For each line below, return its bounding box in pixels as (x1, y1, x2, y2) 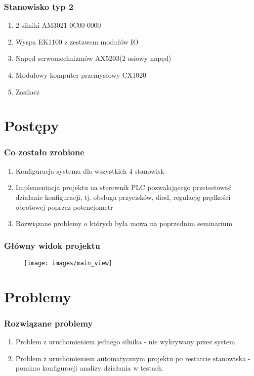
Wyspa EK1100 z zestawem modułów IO (15, 36, 139, 47)
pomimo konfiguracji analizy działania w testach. (15, 363, 164, 373)
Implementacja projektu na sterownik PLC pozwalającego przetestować (15, 182, 231, 192)
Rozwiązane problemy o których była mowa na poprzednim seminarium (15, 218, 233, 229)
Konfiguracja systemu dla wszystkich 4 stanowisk (15, 165, 165, 176)
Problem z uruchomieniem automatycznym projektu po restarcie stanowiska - (15, 353, 251, 363)
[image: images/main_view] (24, 259, 112, 267)
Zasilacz (15, 86, 40, 96)
